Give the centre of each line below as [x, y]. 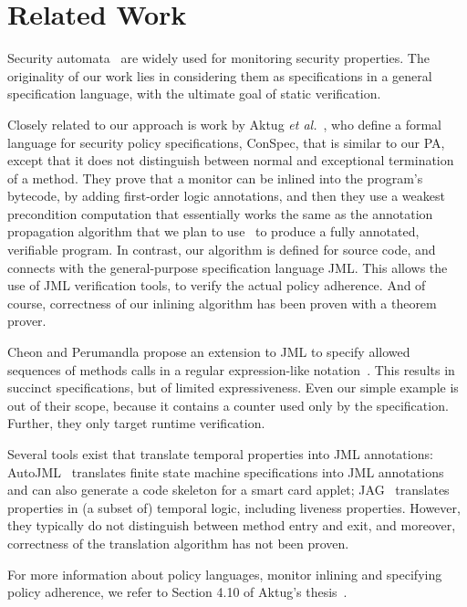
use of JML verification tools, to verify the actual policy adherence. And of [217, 285]
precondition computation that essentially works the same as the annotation [220, 213]
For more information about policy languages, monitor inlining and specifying [225, 574]
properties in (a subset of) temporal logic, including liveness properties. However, [234, 507]
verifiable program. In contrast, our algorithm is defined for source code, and [222, 250]
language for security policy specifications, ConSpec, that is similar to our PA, [226, 142]
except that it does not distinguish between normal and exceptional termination [231, 160]
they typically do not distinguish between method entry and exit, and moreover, [232, 525]
